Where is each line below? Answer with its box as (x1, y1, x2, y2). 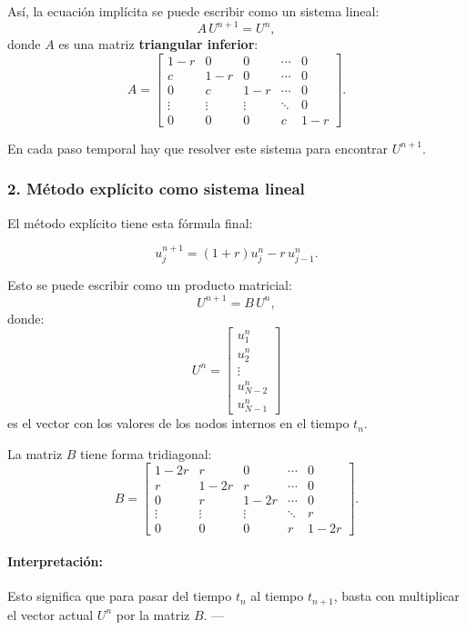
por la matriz (116, 605, 190, 624)
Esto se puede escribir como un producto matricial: (7, 275, 292, 295)
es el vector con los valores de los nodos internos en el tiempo (7, 414, 350, 433)
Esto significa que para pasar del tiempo (7, 586, 232, 605)
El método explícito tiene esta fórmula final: (7, 213, 253, 232)
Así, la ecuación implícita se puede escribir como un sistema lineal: (7, 2, 380, 20)
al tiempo (250, 586, 304, 605)
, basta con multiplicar (333, 586, 460, 605)
